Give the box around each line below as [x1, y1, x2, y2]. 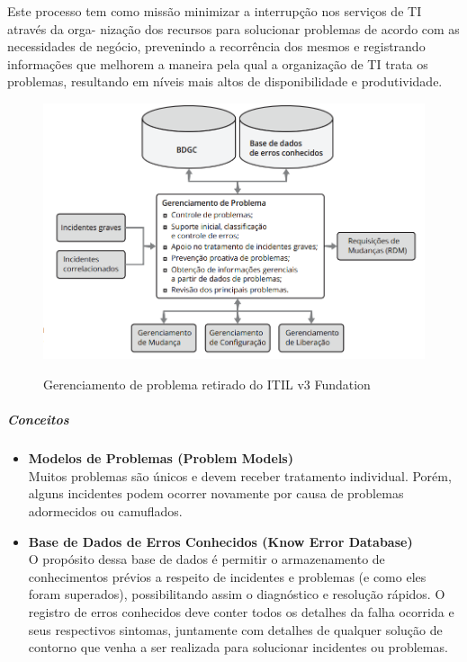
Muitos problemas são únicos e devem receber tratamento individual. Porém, [28, 466, 452, 485]
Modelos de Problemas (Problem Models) [28, 449, 293, 468]
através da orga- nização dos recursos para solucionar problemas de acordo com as [7, 19, 460, 38]
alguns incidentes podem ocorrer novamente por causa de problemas [28, 484, 404, 503]
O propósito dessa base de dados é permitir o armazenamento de [28, 550, 385, 568]
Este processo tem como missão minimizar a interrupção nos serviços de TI [7, 2, 422, 20]
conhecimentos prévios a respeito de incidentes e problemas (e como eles [28, 567, 427, 586]
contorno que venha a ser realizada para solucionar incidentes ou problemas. [28, 638, 448, 657]
